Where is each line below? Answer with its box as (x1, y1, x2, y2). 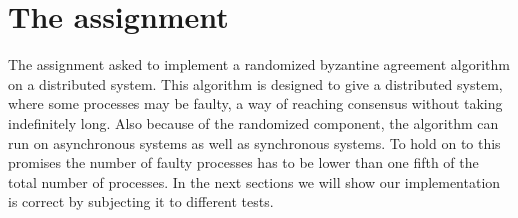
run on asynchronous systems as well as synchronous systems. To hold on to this (8, 132, 501, 153)
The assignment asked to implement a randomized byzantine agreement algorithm (8, 54, 510, 75)
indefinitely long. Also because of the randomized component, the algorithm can (8, 112, 499, 133)
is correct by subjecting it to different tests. (8, 191, 274, 212)
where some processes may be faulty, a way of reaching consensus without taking (8, 93, 503, 114)
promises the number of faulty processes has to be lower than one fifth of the (8, 152, 479, 173)
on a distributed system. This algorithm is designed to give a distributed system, (8, 73, 503, 94)
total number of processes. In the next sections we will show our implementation (8, 171, 501, 192)
